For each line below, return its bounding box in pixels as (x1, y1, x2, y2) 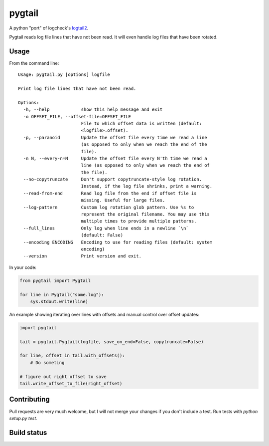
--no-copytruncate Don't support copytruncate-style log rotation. (23, 177, 202, 182)
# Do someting (30, 360, 65, 365)
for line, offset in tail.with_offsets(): (19, 353, 125, 359)
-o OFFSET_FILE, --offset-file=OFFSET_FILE (23, 114, 132, 119)
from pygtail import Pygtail (19, 277, 91, 283)
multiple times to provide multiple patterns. (81, 219, 197, 224)
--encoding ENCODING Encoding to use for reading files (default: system (23, 239, 213, 245)
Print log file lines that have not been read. (18, 86, 136, 92)
